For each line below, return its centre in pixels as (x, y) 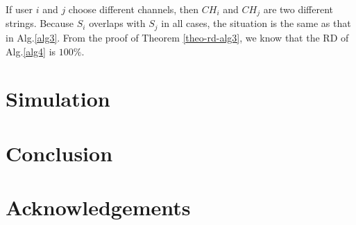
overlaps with (117, 23)
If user (19, 9)
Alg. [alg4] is (31, 51)
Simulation (58, 99)
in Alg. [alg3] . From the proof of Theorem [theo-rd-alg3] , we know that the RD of (177, 37)
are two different (298, 9)
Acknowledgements (98, 207)
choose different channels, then (134, 9)
